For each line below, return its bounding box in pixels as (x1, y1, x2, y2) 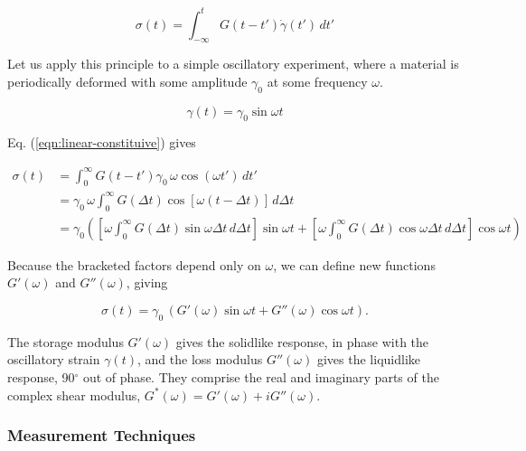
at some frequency (267, 71, 368, 90)
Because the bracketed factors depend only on (7, 255, 261, 274)
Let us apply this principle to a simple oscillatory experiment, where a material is (7, 54, 459, 73)
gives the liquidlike (316, 350, 421, 369)
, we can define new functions (273, 255, 436, 274)
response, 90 (7, 367, 75, 386)
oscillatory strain (7, 350, 100, 369)
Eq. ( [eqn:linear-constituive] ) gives (7, 133, 196, 152)
